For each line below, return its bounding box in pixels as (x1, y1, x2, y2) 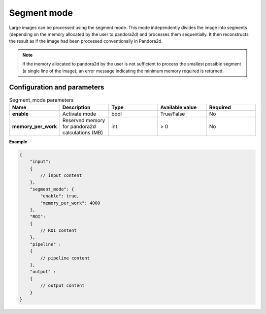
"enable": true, (40, 193, 80, 199)
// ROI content (40, 228, 77, 233)
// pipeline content (40, 255, 90, 261)
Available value (160, 104, 197, 111)
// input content (40, 172, 82, 178)
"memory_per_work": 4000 (40, 200, 100, 206)
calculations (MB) (62, 129, 103, 136)
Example (9, 138, 28, 145)
